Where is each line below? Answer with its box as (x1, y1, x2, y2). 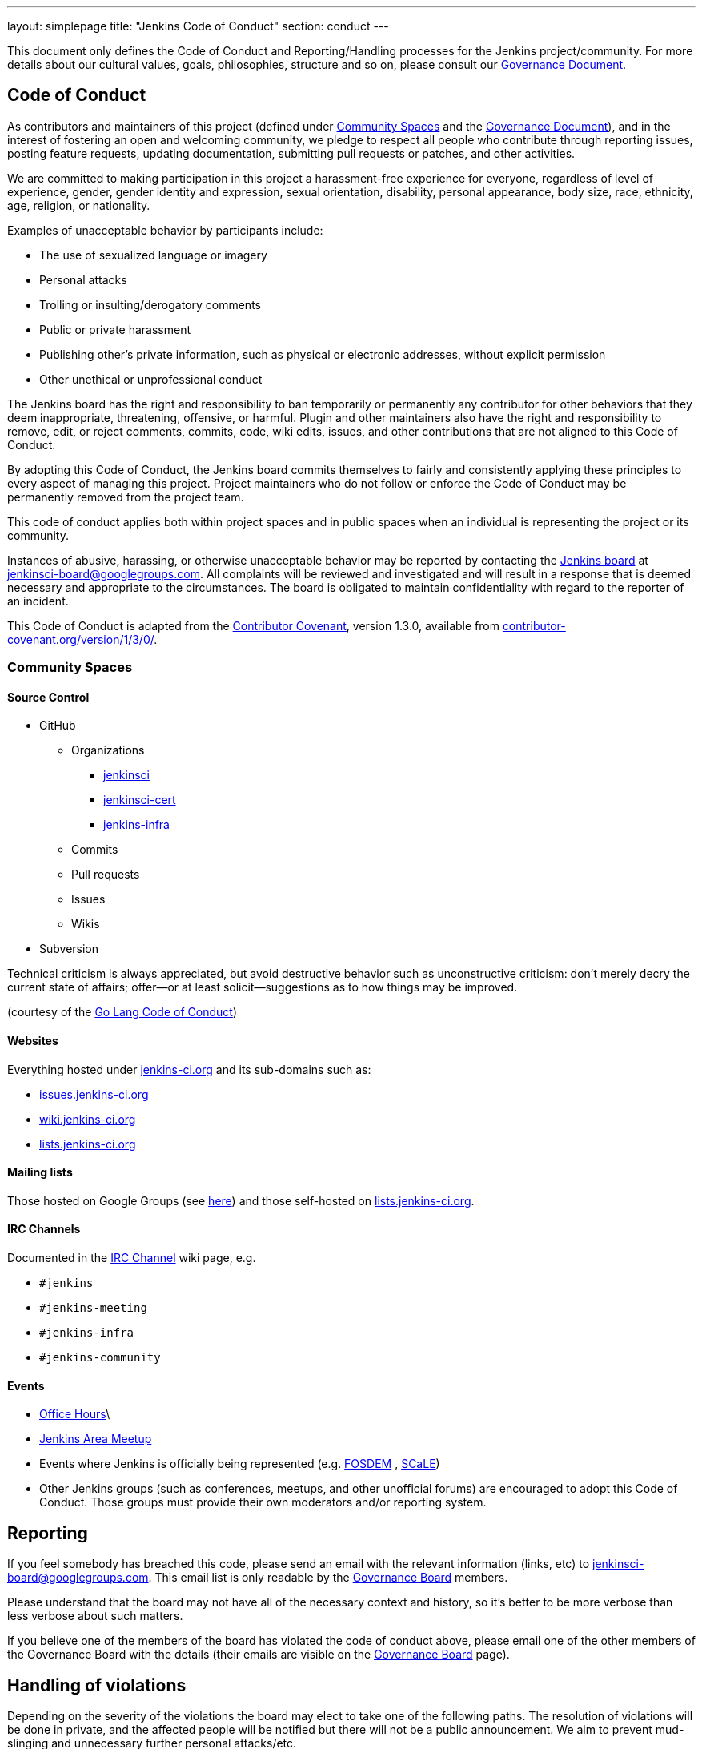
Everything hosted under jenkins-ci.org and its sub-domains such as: (7, 1062, 371, 1076)
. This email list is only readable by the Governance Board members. (148, 1570, 508, 1585)
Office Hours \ (39, 1407, 110, 1421)
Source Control (7, 690, 90, 704)
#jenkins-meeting (39, 1301, 147, 1315)
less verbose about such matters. (7, 1609, 183, 1623)
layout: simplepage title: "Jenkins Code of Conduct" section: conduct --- (7, 19, 389, 33)
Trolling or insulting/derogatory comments (39, 297, 261, 312)
